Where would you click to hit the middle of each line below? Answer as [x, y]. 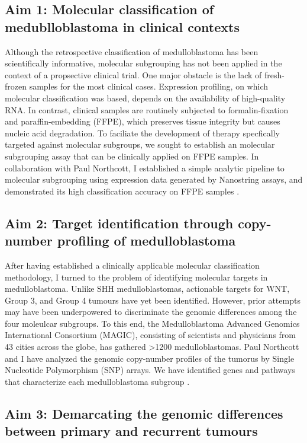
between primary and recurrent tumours [131, 431]
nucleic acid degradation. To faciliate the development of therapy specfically [142, 133]
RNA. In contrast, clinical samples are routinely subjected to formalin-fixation [147, 109]
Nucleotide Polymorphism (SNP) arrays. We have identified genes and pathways [150, 370]
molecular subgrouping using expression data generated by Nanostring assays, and [154, 179]
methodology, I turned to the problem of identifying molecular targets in [136, 277]
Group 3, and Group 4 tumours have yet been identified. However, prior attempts [153, 300]
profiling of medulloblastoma [146, 240]
